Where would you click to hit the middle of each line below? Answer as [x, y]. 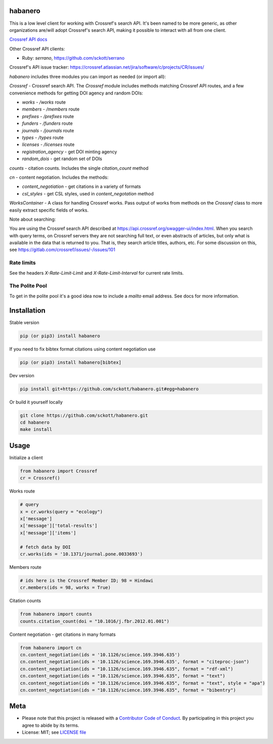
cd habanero [35, 422]
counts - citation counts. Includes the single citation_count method [79, 168]
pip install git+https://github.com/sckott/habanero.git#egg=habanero [109, 389]
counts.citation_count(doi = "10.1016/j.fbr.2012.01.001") [95, 621]
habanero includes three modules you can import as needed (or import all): [88, 76]
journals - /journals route [48, 130]
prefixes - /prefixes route [48, 116]
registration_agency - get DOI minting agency [70, 152]
